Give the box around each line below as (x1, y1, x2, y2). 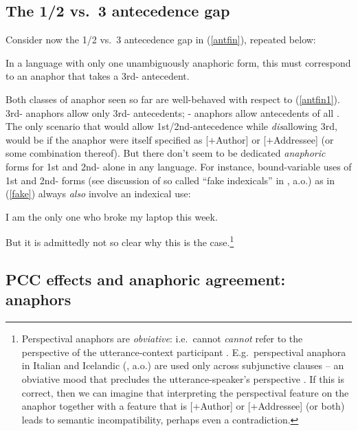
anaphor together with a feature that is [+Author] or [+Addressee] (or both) (21, 399, 345, 413)
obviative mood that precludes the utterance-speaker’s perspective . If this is (21, 371, 345, 386)
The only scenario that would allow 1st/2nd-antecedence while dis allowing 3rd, (5, 119, 337, 133)
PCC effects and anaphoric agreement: (5, 268, 286, 289)
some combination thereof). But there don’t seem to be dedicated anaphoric (5, 146, 326, 160)
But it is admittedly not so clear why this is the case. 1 (5, 233, 234, 249)
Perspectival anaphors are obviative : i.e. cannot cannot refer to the (21, 331, 303, 346)
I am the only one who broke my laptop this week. (5, 209, 218, 223)
